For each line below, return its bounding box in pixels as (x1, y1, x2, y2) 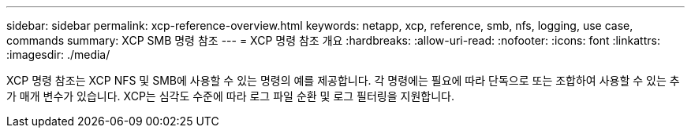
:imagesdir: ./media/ (6, 48, 110, 61)
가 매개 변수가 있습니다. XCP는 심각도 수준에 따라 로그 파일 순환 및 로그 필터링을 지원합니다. (6, 89, 454, 103)
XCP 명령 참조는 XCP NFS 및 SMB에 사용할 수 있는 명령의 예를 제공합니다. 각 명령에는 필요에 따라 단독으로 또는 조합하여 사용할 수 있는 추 (6, 74, 680, 87)
